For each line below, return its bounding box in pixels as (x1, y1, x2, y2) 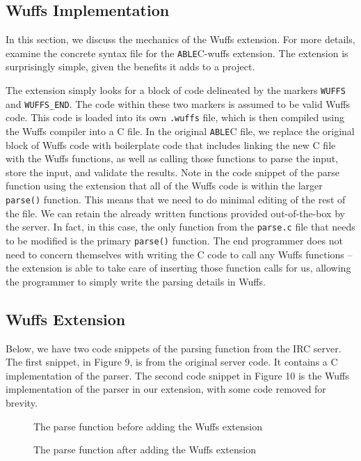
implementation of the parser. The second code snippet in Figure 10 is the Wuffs (6, 368, 349, 382)
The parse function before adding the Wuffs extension (33, 419, 262, 433)
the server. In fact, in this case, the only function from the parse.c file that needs (6, 219, 355, 234)
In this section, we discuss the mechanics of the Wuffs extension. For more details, (6, 32, 355, 47)
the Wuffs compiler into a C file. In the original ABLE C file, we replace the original (6, 124, 355, 139)
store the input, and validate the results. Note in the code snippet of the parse (6, 164, 340, 179)
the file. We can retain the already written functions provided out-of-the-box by (6, 205, 345, 220)
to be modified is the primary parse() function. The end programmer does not (6, 233, 343, 247)
